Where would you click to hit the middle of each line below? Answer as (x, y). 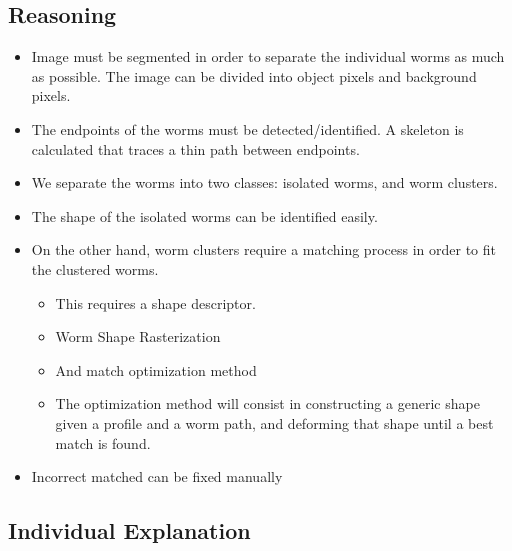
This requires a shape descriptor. (155, 302)
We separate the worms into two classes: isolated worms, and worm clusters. (264, 182)
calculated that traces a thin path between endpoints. (195, 148)
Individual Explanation (129, 530)
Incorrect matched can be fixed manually (157, 476)
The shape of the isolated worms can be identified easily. (204, 215)
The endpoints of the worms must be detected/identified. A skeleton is (247, 128)
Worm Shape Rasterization (138, 336)
